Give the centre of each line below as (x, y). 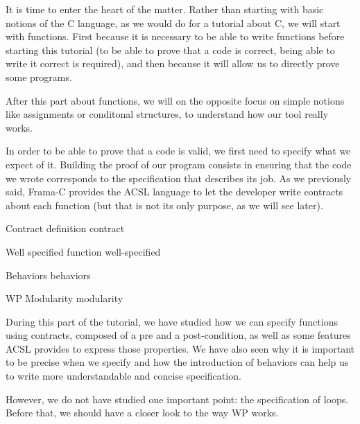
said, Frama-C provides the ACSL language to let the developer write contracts (174, 192)
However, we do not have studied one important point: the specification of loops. (177, 399)
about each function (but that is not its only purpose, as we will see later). (164, 205)
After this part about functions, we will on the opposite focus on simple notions (175, 100)
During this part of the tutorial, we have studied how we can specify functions (172, 321)
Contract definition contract (65, 228)
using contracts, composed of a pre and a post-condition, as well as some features (178, 335)
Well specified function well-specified (83, 251)
